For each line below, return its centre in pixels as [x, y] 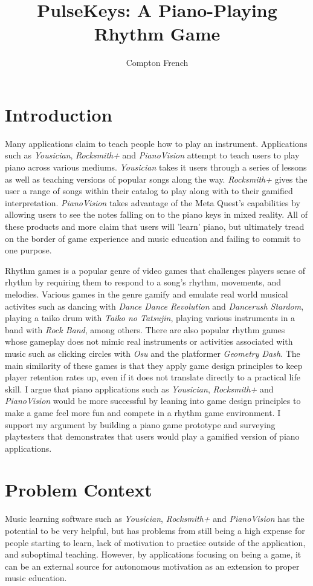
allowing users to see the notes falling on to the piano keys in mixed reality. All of [156, 214]
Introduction [59, 114]
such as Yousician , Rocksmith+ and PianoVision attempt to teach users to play [152, 155]
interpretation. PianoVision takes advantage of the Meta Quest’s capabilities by [153, 202]
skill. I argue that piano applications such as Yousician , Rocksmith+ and [139, 389]
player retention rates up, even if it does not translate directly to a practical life [153, 377]
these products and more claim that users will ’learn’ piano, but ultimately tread [155, 226]
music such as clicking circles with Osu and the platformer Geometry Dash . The [153, 353]
